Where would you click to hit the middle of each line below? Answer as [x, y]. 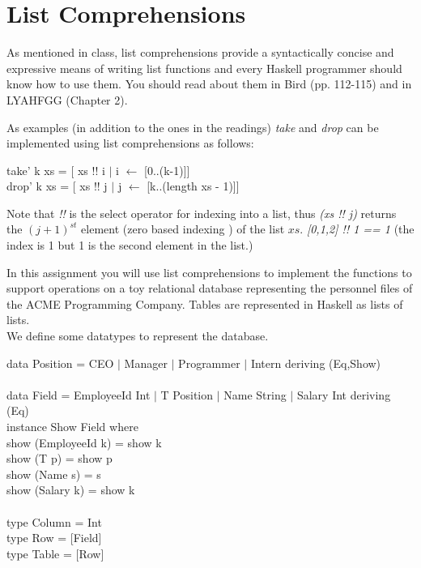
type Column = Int [54, 521]
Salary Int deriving [344, 394]
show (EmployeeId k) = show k [84, 442]
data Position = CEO [60, 363]
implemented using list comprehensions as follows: [130, 143]
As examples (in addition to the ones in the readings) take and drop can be [193, 127]
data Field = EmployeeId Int [79, 394]
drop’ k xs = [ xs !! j [57, 186]
